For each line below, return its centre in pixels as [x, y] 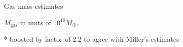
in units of [36, 22]
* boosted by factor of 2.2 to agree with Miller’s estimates [91, 39]
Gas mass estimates [34, 6]
